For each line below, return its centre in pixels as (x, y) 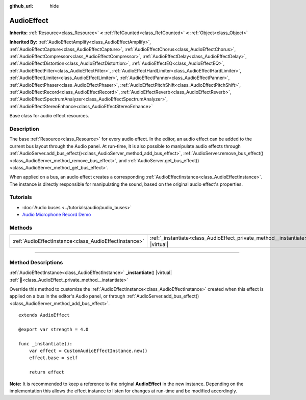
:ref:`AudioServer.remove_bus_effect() (223, 154)
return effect (47, 372)
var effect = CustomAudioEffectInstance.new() (88, 351)
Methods (21, 228)
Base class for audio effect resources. (49, 116)
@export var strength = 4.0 (54, 329)
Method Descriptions (36, 262)
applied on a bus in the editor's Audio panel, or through (67, 296)
